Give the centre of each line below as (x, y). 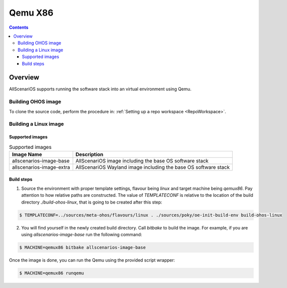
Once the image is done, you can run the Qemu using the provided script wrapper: (92, 260)
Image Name (27, 154)
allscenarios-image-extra (41, 167)
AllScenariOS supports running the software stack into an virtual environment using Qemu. (100, 89)
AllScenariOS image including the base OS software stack (142, 161)
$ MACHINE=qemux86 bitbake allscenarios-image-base (83, 247)
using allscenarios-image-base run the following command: (82, 235)
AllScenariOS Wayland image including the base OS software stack (153, 167)
